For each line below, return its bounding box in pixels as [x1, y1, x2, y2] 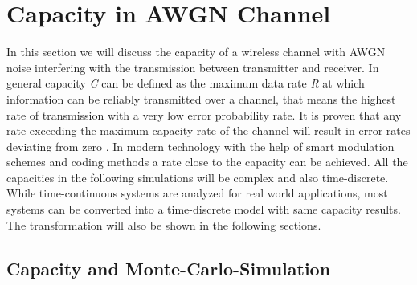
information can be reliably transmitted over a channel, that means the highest [6, 90, 396, 107]
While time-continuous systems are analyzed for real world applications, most [6, 185, 388, 202]
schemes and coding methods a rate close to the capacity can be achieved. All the [6, 153, 408, 170]
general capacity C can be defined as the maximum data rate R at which [6, 75, 365, 92]
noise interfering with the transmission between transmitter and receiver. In [6, 59, 379, 75]
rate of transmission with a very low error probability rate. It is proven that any [6, 106, 402, 123]
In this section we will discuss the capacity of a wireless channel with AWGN [6, 43, 386, 60]
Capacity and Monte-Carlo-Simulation [6, 255, 331, 280]
